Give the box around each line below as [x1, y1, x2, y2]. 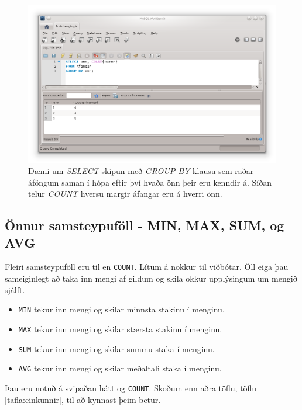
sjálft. [5, 283, 25, 296]
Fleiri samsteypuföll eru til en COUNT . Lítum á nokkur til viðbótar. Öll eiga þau [5, 260, 289, 273]
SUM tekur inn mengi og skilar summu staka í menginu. [18, 342, 215, 355]
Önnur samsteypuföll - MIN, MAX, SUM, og [5, 216, 284, 234]
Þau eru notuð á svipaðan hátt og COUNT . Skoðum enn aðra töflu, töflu [5, 381, 257, 394]
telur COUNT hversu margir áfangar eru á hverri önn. [28, 187, 222, 200]
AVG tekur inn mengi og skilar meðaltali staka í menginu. [18, 362, 222, 374]
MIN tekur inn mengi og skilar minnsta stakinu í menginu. [18, 303, 225, 315]
